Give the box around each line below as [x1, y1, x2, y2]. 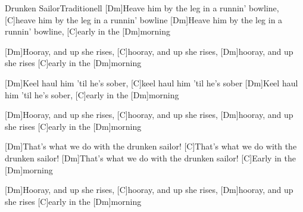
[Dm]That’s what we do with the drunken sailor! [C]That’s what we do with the [5, 140, 297, 152]
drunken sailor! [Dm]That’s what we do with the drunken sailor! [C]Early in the [5, 151, 296, 164]
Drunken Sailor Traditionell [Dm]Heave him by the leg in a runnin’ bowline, [5, 2, 279, 14]
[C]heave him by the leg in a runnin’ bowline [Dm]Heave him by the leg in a [5, 13, 283, 26]
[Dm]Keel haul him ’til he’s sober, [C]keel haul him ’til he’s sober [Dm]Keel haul [5, 76, 298, 89]
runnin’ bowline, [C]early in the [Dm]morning [5, 25, 171, 38]
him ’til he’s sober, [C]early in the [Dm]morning [5, 88, 179, 101]
